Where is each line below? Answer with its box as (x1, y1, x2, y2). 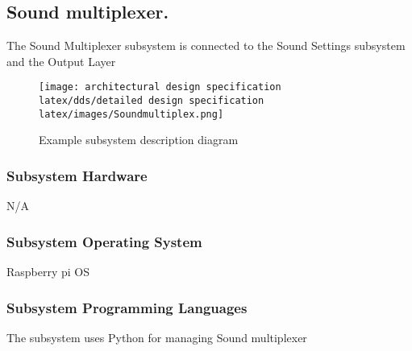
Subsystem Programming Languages (6, 297, 248, 317)
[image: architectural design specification (39, 81, 281, 93)
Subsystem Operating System (6, 231, 202, 251)
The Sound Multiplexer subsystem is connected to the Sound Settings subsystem (6, 37, 406, 54)
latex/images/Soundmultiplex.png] (39, 108, 224, 120)
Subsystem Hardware (6, 165, 148, 185)
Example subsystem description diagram (39, 131, 239, 148)
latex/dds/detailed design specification (39, 95, 264, 107)
